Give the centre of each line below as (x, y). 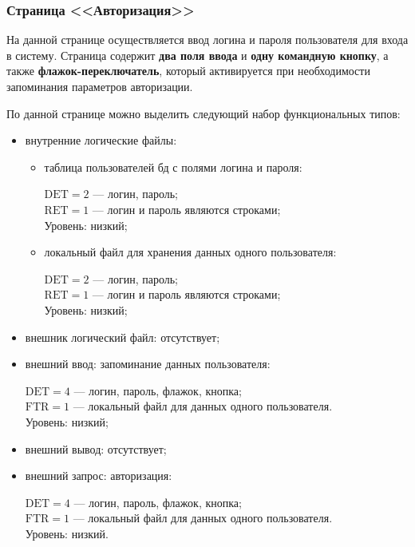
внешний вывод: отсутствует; (96, 448)
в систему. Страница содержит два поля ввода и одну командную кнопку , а (198, 55)
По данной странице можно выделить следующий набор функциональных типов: (204, 113)
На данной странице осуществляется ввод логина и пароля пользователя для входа (207, 40)
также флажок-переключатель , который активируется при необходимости (188, 71)
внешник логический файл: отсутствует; (123, 337)
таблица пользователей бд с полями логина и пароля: (173, 166)
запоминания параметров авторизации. (100, 86)
